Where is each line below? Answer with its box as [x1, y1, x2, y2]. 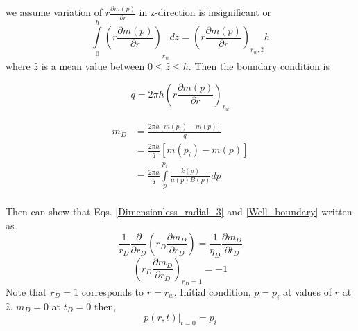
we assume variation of [6, 5, 103, 19]
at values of [282, 285, 332, 298]
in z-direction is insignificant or [139, 5, 271, 19]
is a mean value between [41, 59, 145, 73]
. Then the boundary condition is [188, 59, 330, 73]
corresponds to [81, 285, 144, 298]
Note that [6, 285, 47, 298]
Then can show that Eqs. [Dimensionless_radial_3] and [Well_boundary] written [6, 204, 352, 219]
